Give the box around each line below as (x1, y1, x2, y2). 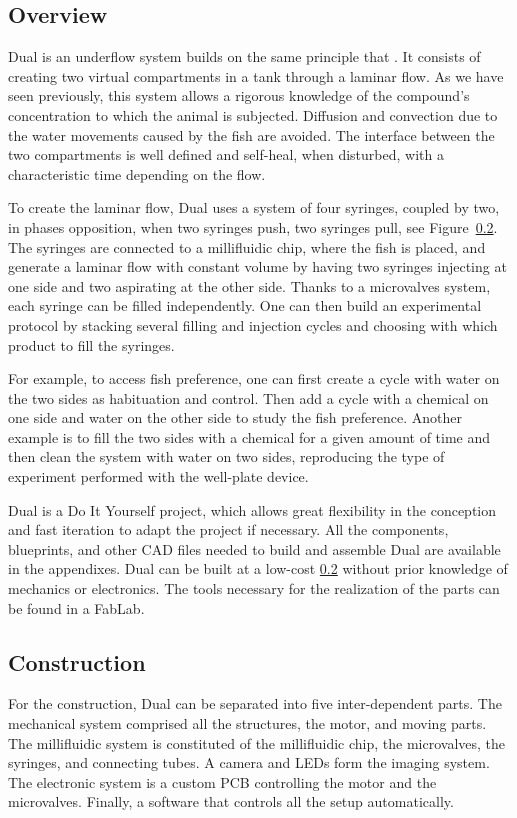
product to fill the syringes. (8, 334, 175, 355)
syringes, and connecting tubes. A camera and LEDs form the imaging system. (8, 752, 490, 773)
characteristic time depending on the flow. (8, 163, 266, 184)
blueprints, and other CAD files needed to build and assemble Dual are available (8, 538, 501, 559)
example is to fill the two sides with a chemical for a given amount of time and (8, 426, 491, 447)
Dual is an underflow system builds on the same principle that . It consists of (8, 46, 481, 67)
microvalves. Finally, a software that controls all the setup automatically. (8, 791, 454, 812)
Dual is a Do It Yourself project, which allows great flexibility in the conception (8, 499, 497, 520)
